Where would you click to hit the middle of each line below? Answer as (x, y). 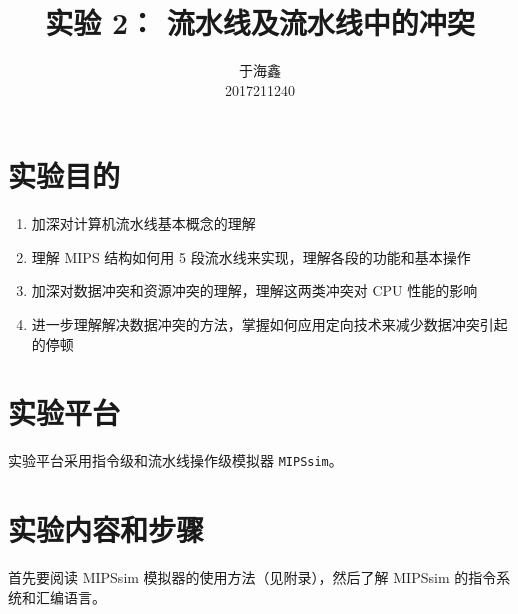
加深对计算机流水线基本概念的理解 (143, 223)
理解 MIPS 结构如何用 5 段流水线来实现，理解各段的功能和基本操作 (251, 256)
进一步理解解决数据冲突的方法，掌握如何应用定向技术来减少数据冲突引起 (269, 324)
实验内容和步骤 (106, 529)
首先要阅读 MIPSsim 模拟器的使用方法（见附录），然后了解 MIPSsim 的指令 (252, 577)
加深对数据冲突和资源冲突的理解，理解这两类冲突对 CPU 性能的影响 (254, 290)
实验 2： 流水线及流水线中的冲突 (260, 22)
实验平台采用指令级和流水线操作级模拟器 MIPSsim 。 (175, 460)
